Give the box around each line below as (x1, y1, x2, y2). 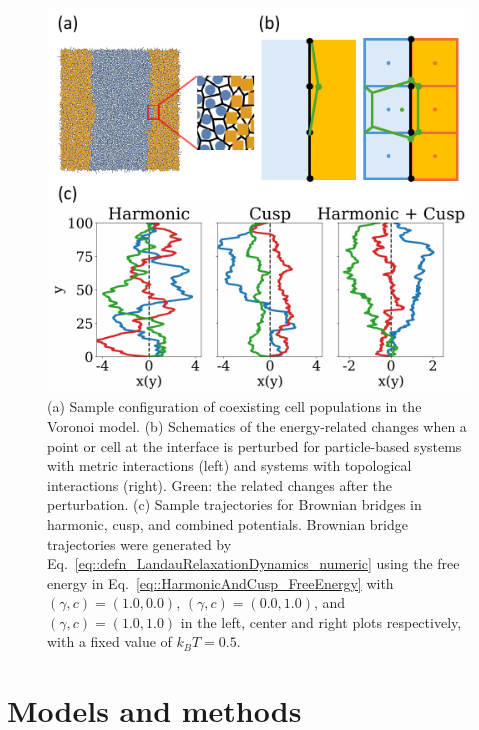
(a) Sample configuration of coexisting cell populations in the (47, 396, 422, 417)
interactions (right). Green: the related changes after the (47, 474, 393, 495)
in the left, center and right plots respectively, (180, 611, 462, 632)
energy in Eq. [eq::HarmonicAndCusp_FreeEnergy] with (47, 572, 394, 593)
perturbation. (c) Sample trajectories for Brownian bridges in (47, 494, 422, 515)
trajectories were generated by (47, 533, 232, 554)
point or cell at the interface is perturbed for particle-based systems (47, 435, 462, 456)
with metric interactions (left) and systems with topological (47, 455, 412, 476)
